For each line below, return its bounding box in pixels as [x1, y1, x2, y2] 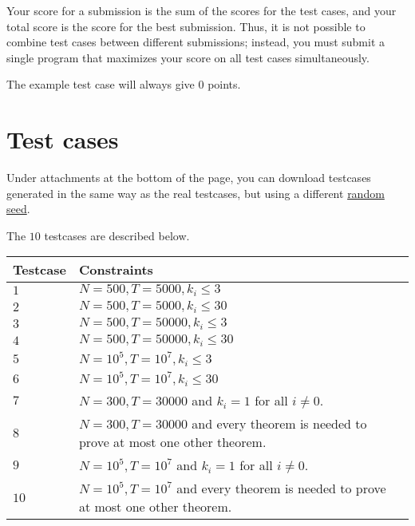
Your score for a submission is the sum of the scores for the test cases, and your [6, 2, 397, 18]
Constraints [78, 260, 153, 279]
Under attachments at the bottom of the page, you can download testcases [6, 169, 371, 186]
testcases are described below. [44, 227, 190, 243]
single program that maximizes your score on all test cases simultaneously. [6, 49, 370, 65]
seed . [6, 200, 30, 217]
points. [207, 76, 241, 93]
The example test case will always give [6, 76, 195, 93]
